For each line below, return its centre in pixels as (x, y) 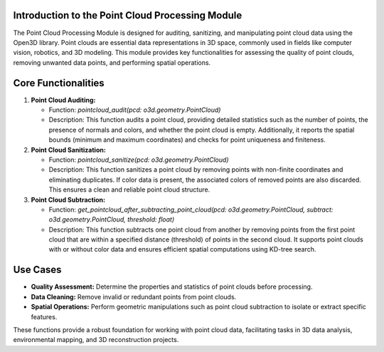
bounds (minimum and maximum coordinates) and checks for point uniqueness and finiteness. (187, 140)
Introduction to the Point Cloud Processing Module (128, 15)
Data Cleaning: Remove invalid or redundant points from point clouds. (134, 296)
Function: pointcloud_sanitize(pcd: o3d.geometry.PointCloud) (139, 160)
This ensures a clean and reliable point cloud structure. (129, 190)
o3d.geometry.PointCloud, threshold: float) (112, 219)
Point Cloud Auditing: (63, 100)
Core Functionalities (59, 83)
